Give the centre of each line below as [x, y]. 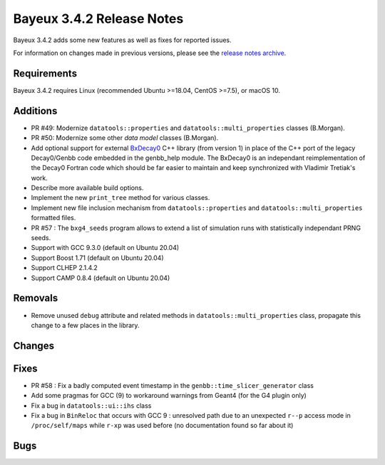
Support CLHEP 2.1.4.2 [64, 268]
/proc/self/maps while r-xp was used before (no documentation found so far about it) [162, 426]
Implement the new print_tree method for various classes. [120, 198]
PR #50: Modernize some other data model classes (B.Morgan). [125, 138]
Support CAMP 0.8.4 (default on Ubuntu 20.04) [101, 278]
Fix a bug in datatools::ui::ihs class [91, 405]
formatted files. [53, 218]
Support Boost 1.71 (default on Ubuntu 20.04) [97, 258]
